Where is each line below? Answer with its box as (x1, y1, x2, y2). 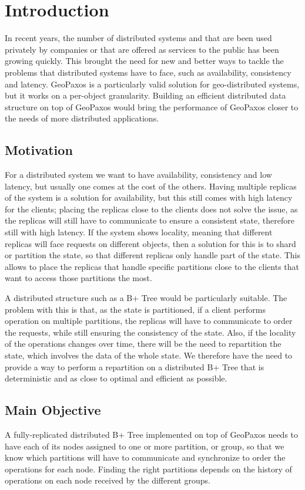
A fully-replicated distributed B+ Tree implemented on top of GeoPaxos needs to (5, 428, 298, 440)
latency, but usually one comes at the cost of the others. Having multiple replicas (5, 180, 297, 192)
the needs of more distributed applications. (5, 112, 159, 124)
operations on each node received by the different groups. (5, 474, 210, 486)
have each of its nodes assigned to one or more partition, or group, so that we (5, 440, 284, 452)
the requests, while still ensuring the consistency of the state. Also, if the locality (5, 326, 296, 338)
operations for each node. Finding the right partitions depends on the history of (5, 462, 292, 475)
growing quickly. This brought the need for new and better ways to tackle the (5, 55, 284, 67)
